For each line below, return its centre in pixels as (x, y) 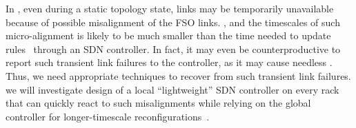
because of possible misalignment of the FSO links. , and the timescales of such (173, 22)
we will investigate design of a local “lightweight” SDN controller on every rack (172, 89)
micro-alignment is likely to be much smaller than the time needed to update (168, 35)
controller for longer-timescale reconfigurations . (108, 116)
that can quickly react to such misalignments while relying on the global (158, 103)
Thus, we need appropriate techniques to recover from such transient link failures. (178, 75)
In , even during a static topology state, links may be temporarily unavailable (170, 8)
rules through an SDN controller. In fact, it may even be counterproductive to (173, 49)
